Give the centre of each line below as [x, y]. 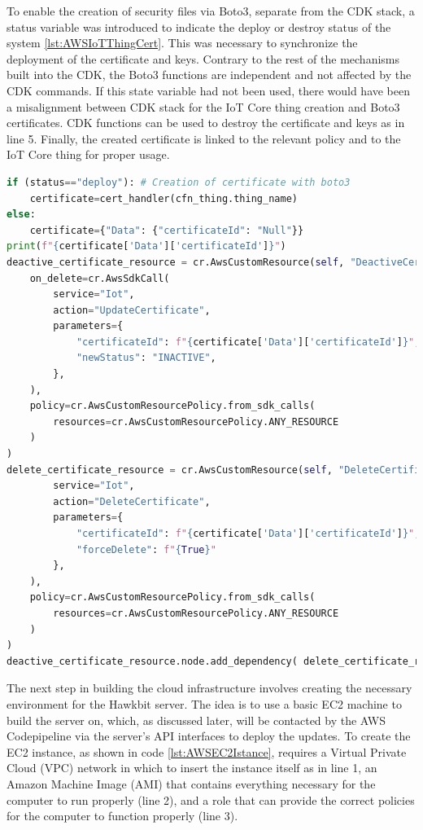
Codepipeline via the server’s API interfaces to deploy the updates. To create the [209, 736]
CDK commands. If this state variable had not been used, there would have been [209, 90]
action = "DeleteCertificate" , [132, 501]
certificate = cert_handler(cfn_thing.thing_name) [164, 198]
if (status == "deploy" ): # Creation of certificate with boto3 [179, 182]
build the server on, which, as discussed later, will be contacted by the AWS [196, 720]
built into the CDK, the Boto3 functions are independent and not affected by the [209, 75]
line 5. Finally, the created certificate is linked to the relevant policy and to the [204, 138]
